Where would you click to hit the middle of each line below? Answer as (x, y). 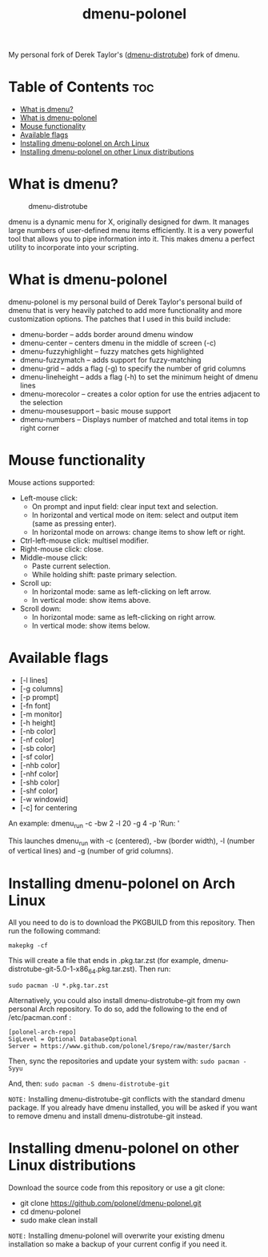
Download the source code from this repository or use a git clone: (117, 1188)
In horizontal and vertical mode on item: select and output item (135, 515)
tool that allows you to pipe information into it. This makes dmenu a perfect (132, 239)
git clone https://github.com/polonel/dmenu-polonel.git (110, 1203)
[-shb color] (40, 782)
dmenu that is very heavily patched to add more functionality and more (125, 310)
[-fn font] (35, 705)
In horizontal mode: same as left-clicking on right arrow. (124, 616)
